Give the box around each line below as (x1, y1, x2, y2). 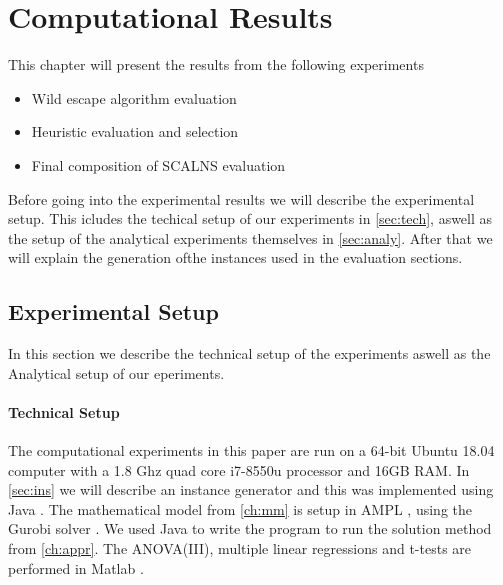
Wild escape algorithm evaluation (31, 87, 237, 108)
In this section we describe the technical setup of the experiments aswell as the (8, 343, 491, 364)
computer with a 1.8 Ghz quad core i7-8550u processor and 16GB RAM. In (8, 459, 470, 480)
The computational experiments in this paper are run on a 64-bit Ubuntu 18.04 (8, 440, 495, 461)
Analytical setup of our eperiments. (8, 362, 225, 383)
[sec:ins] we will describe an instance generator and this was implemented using (8, 479, 494, 500)
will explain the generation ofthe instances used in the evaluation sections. (8, 247, 463, 268)
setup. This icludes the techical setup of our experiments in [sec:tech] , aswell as (8, 208, 493, 229)
